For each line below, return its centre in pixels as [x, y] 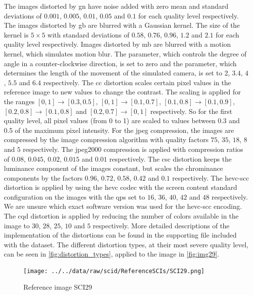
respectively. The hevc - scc [211, 177]
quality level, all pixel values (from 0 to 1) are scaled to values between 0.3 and [122, 120]
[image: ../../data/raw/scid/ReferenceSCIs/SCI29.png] [114, 271]
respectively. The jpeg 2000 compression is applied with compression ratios [133, 149]
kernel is [16, 34]
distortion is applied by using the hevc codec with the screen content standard [121, 187]
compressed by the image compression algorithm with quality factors [106, 139]
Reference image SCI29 [58, 286]
